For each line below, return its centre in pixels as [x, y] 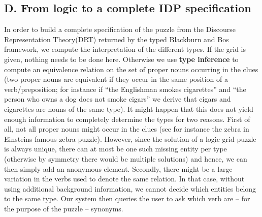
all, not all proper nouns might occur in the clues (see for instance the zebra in [127, 129]
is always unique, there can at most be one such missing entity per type [116, 149]
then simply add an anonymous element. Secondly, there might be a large [118, 168]
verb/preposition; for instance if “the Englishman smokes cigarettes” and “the [125, 89]
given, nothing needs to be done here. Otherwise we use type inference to [121, 59]
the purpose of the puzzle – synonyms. [64, 208]
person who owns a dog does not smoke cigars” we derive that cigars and [118, 99]
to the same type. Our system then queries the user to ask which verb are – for [127, 198]
